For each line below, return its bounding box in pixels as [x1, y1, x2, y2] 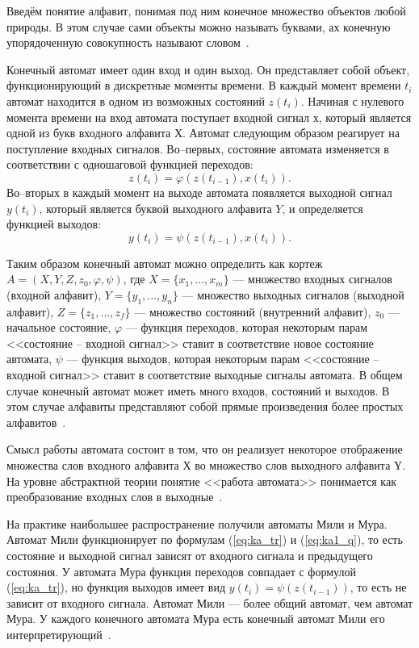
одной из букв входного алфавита [6, 124, 171, 141]
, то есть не [350, 579, 407, 596]
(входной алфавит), [6, 286, 102, 303]
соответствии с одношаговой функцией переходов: [6, 156, 253, 173]
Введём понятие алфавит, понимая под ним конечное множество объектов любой [6, 2, 406, 19]
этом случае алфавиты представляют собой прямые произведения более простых [6, 398, 404, 415]
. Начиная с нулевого [300, 92, 404, 109]
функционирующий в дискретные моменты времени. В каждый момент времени [6, 77, 401, 94]
